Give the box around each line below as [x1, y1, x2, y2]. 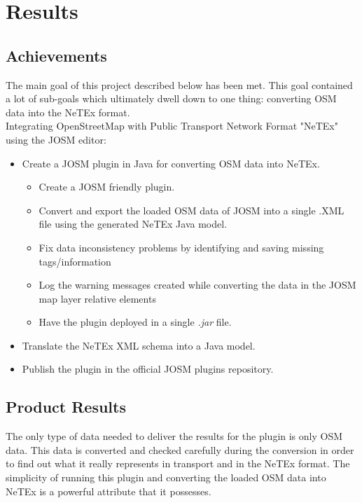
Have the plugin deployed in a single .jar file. [39, 315, 232, 329]
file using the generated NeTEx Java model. [39, 216, 228, 231]
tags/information [39, 254, 111, 268]
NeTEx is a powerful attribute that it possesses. [6, 483, 211, 498]
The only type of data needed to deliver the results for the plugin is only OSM [6, 429, 343, 443]
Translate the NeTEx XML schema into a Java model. [22, 338, 256, 352]
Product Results [6, 396, 126, 418]
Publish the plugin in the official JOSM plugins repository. [22, 361, 274, 376]
